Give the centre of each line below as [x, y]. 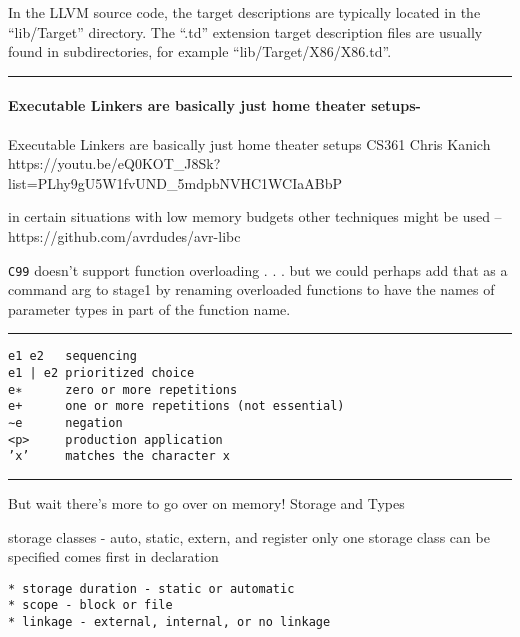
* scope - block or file [90, 605]
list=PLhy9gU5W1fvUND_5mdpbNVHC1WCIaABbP [175, 182]
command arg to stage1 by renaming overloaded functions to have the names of [251, 289]
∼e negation [65, 423]
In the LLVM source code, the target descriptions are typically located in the [244, 12]
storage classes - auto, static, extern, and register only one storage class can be [249, 536]
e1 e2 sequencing [72, 356]
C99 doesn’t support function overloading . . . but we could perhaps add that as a [258, 269]
